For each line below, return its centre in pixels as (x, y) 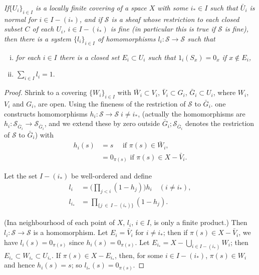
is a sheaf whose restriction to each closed (175, 19)
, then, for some (139, 255)
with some (173, 7)
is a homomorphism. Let (71, 232)
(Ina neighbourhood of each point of (59, 222)
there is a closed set (89, 57)
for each (28, 57)
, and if (91, 19)
